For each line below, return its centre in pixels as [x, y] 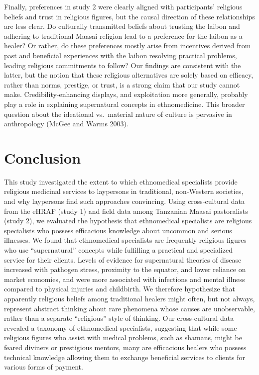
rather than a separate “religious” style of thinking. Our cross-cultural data [119, 318]
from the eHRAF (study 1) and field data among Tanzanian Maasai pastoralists [126, 211]
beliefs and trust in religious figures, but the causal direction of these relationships [129, 16]
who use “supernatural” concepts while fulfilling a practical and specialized [118, 250]
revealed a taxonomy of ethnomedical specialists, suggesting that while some [121, 328]
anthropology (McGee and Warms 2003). [66, 124]
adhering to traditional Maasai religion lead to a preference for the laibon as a [123, 36]
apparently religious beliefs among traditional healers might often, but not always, [129, 298]
